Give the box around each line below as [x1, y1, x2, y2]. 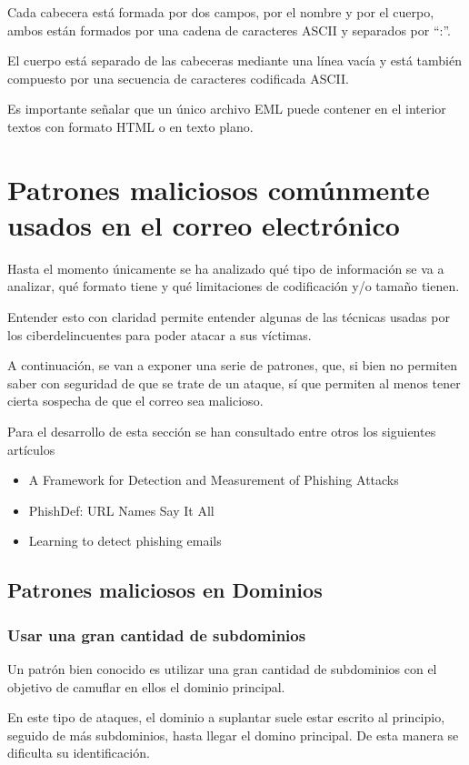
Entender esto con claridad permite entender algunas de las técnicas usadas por [7, 307, 450, 327]
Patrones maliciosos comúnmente [7, 170, 430, 207]
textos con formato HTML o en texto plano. [7, 116, 254, 136]
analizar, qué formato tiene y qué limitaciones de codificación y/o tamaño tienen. [7, 277, 460, 296]
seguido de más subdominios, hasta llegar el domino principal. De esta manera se [7, 725, 459, 744]
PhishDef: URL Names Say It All [28, 500, 215, 519]
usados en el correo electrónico [7, 206, 400, 243]
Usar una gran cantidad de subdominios [7, 623, 306, 646]
